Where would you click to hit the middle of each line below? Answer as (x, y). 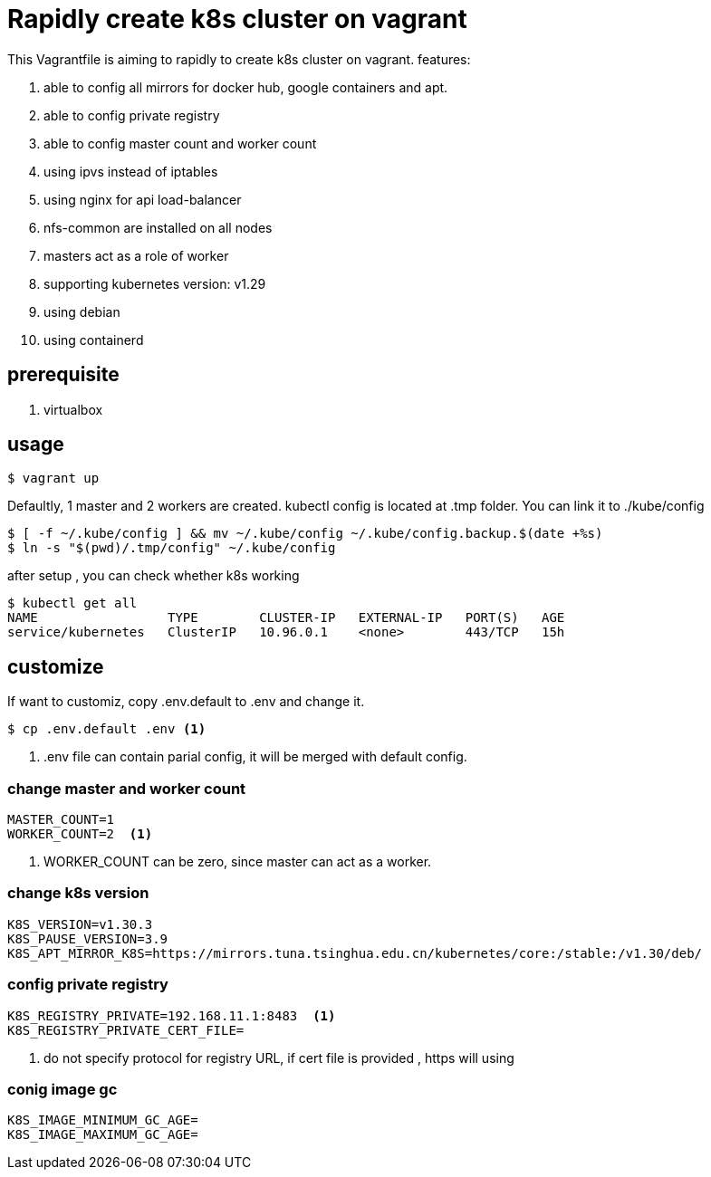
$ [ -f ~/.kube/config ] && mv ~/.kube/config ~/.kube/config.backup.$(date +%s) (305, 534)
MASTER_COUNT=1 (61, 820)
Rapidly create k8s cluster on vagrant (237, 19)
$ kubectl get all (72, 603)
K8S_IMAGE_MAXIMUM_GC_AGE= (103, 1135)
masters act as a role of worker (136, 255)
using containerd (94, 340)
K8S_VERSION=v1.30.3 (80, 924)
